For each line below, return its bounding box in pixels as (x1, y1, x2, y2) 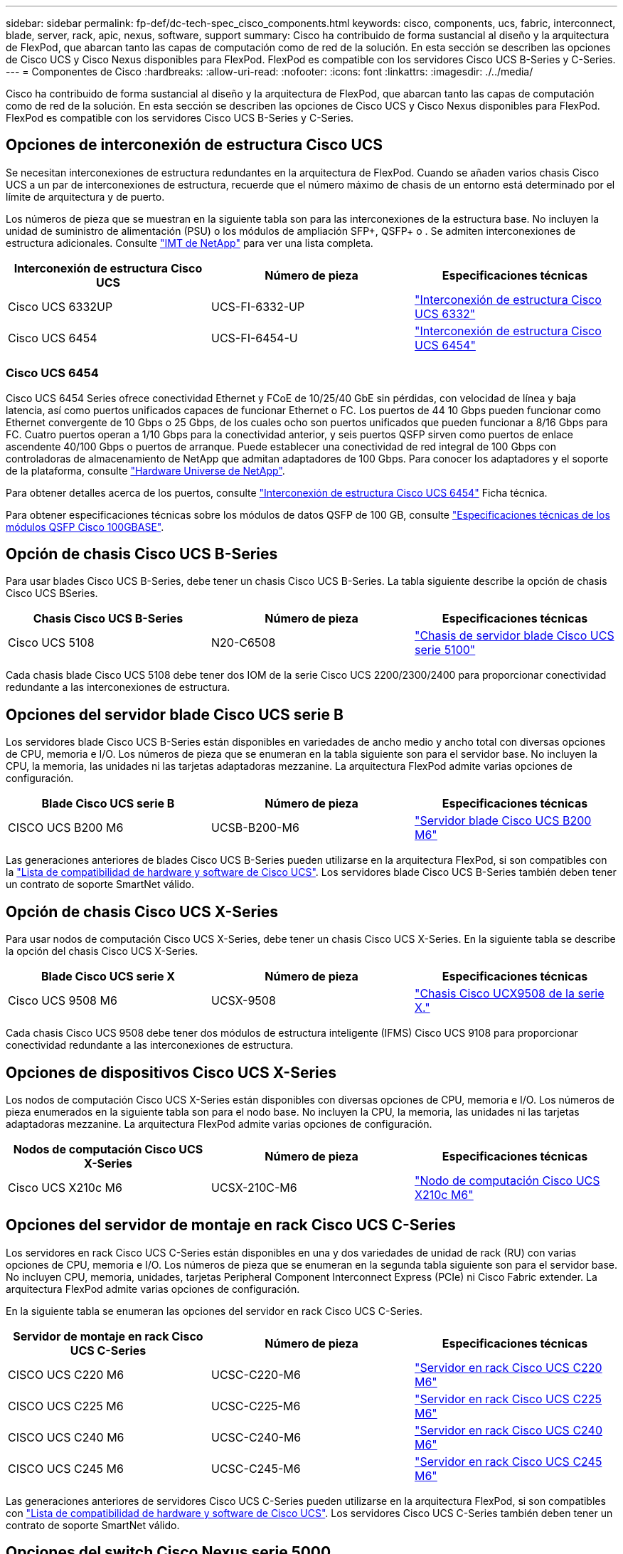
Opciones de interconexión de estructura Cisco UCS (6, 136, 383, 154)
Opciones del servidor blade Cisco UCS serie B (6, 705, 344, 724)
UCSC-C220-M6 (211, 1367, 301, 1382)
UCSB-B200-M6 (211, 820, 299, 835)
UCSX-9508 (211, 993, 276, 1008)
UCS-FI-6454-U (211, 330, 298, 345)
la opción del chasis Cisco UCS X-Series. (6, 945, 198, 958)
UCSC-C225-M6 (211, 1398, 301, 1413)
